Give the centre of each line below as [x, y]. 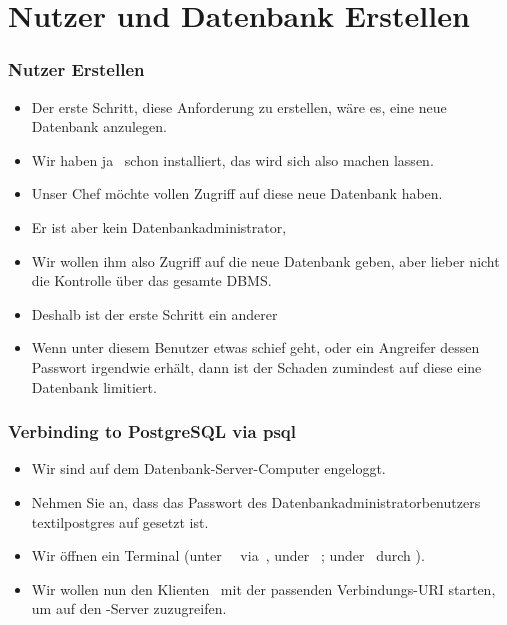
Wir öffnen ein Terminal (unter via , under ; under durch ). [228, 555]
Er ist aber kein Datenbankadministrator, [159, 226]
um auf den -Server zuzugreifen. [129, 608]
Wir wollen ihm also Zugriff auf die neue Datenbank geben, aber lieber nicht [265, 260]
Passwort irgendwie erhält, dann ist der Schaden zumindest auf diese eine [256, 366]
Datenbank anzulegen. [99, 126]
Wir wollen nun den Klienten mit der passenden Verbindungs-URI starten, [263, 588]
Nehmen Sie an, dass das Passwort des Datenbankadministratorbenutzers [256, 501]
